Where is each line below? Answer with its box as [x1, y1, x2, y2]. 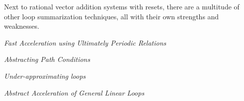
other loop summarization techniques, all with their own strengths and [4, 11, 219, 21]
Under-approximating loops [4, 70, 86, 81]
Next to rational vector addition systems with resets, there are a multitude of [4, 1, 240, 11]
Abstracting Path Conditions [4, 54, 90, 64]
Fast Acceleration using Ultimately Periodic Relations [4, 37, 166, 48]
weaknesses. [4, 21, 39, 31]
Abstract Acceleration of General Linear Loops [4, 87, 145, 98]
